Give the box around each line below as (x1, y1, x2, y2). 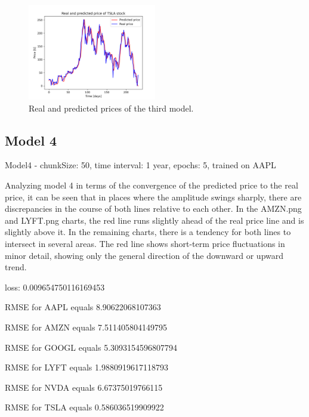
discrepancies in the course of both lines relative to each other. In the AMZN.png (5, 202, 302, 215)
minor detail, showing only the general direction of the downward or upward (5, 249, 284, 261)
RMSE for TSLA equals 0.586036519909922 (5, 401, 164, 413)
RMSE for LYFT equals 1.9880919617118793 (5, 361, 168, 373)
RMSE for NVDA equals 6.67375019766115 (5, 381, 163, 393)
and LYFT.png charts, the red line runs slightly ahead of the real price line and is (5, 214, 304, 226)
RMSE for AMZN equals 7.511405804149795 (5, 320, 167, 333)
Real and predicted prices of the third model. (29, 101, 194, 114)
